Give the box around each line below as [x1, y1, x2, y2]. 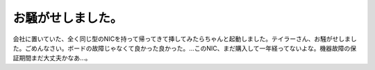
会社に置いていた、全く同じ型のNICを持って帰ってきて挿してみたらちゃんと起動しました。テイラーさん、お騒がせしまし [12, 35, 357, 43]
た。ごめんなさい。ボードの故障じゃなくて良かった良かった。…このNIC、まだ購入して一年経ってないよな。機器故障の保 [12, 44, 357, 52]
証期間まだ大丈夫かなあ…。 [12, 54, 92, 62]
